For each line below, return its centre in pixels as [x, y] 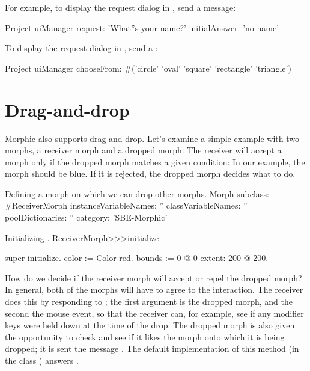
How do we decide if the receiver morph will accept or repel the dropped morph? [153, 277]
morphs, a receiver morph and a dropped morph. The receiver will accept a [143, 150]
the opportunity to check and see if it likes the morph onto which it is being [145, 336]
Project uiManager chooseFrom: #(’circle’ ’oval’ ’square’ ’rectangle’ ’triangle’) [148, 68]
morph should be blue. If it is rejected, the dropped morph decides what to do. [150, 173]
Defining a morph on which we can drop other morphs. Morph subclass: [137, 193]
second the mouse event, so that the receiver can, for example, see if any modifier [154, 313]
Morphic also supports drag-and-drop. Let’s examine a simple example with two [152, 138]
